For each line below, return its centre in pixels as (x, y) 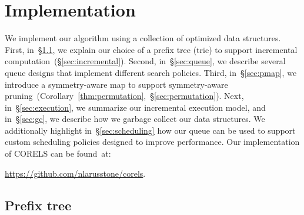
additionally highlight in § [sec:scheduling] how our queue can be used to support (150, 130)
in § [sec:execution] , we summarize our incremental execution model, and (135, 107)
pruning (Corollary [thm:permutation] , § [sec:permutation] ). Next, (124, 96)
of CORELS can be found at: (58, 153)
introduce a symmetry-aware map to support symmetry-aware (116, 84)
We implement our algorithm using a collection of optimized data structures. (143, 38)
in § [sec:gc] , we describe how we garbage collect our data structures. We (135, 119)
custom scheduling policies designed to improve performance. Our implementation (152, 142)
